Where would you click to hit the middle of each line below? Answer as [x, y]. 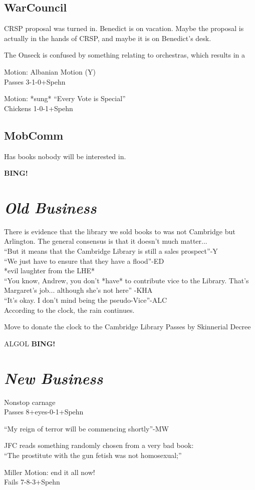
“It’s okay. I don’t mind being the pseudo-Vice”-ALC [86, 300]
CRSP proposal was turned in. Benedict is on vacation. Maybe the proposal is [124, 28]
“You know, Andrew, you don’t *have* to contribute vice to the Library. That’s [126, 280]
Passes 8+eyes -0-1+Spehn [44, 412]
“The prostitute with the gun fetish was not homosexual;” [93, 455]
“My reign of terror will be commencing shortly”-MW [86, 428]
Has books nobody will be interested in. [65, 156]
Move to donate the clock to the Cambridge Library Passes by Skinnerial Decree [127, 327]
